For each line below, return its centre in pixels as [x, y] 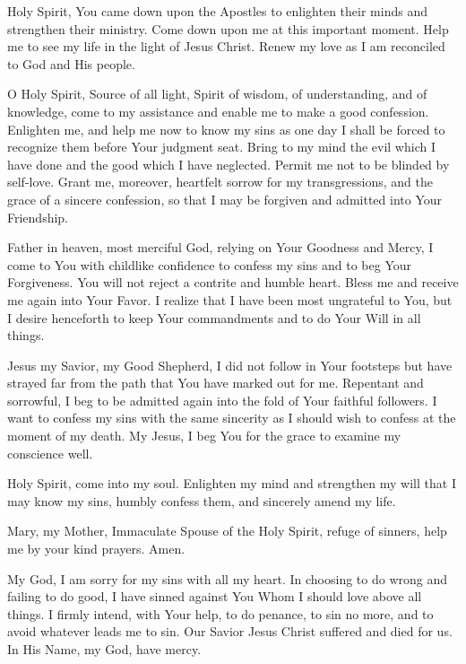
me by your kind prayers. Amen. [96, 549]
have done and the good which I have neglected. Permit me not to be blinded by [229, 164]
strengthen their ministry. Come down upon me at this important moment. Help [228, 28]
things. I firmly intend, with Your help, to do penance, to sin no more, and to [220, 613]
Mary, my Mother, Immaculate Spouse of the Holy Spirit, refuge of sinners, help [227, 531]
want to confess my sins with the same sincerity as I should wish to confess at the [232, 418]
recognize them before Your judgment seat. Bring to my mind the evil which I [221, 147]
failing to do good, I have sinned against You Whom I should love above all [215, 596]
